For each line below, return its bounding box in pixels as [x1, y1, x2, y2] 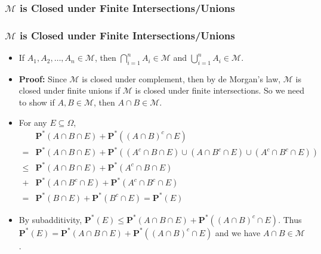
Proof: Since [18, 72, 67, 85]
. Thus [278, 213, 302, 225]
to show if [18, 96, 55, 109]
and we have [215, 226, 261, 238]
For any [18, 116, 47, 128]
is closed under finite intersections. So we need [135, 84, 305, 97]
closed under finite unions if [18, 84, 121, 97]
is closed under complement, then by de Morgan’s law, [82, 72, 281, 85]
